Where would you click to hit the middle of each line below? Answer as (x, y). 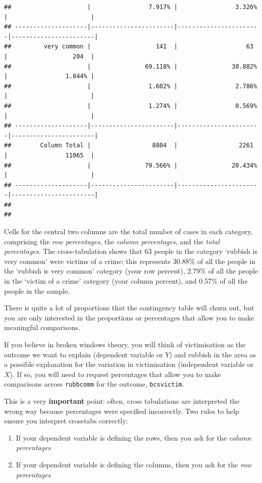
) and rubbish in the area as (213, 354)
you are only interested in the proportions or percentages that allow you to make (129, 317)
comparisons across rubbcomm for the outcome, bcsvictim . (94, 384)
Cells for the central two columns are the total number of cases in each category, (128, 231)
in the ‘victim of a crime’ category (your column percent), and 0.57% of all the (126, 281)
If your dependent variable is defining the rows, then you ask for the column (134, 437)
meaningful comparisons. (42, 327)
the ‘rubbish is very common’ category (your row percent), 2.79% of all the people (131, 271)
